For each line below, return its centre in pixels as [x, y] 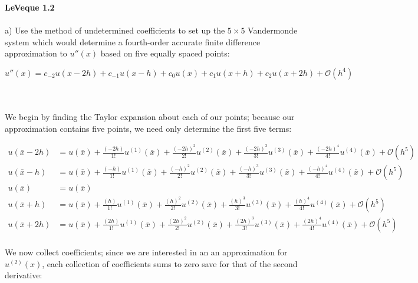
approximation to [36, 53]
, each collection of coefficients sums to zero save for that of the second [170, 263]
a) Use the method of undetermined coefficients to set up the [115, 30]
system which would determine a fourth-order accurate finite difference [133, 41]
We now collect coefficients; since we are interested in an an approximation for [146, 252]
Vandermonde [273, 30]
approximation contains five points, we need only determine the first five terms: [148, 128]
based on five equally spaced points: [165, 53]
